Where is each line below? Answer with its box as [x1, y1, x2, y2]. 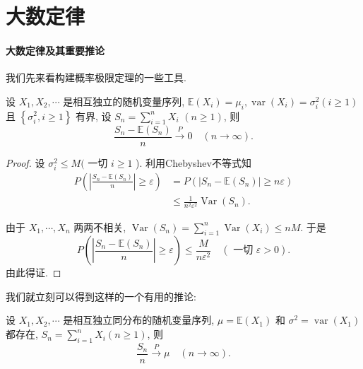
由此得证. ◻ [6, 265, 61, 280]
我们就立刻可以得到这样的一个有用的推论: [6, 288, 196, 303]
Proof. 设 [6, 155, 45, 170]
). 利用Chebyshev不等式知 [136, 155, 251, 170]
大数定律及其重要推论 [6, 42, 105, 57]
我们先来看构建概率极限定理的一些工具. [6, 70, 186, 85]
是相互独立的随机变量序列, [63, 93, 185, 108]
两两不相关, [73, 219, 126, 234]
